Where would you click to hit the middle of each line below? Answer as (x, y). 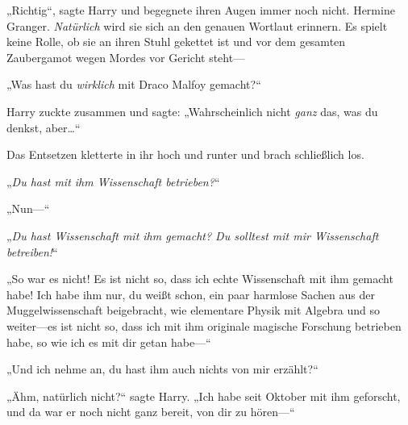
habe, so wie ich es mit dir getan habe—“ (109, 342)
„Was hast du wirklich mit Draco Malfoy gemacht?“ (134, 84)
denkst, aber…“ (44, 127)
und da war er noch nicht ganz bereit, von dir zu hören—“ (151, 412)
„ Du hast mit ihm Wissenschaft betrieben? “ (113, 181)
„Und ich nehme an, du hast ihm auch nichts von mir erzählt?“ (162, 369)
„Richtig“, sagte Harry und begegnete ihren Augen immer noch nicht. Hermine (201, 10)
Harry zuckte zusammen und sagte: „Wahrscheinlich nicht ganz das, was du (192, 111)
